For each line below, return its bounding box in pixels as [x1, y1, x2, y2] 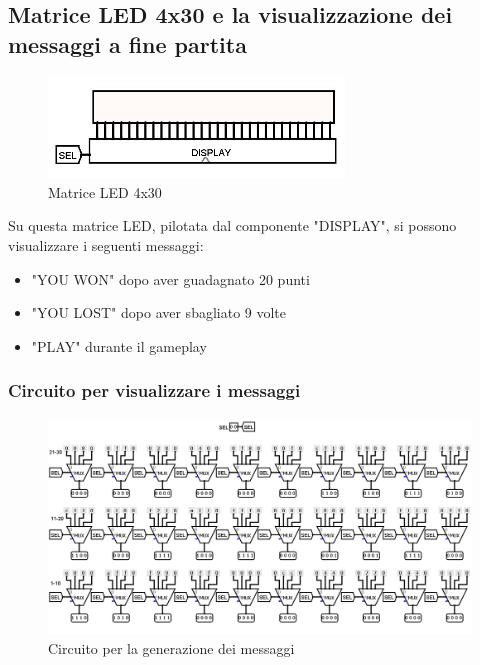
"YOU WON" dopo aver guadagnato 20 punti [31, 268, 310, 289]
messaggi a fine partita [8, 28, 247, 59]
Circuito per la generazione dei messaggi [48, 637, 295, 658]
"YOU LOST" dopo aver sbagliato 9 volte [31, 302, 287, 323]
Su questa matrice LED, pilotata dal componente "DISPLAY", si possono [8, 215, 457, 236]
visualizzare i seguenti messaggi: [8, 234, 204, 255]
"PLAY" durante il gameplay [31, 335, 207, 356]
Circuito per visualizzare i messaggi [8, 378, 301, 403]
